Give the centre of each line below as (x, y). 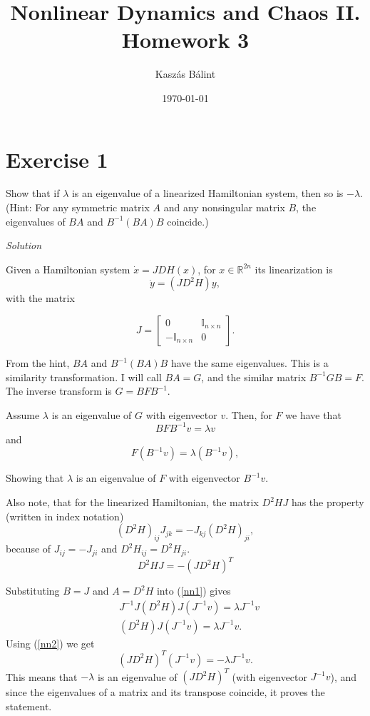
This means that (42, 676)
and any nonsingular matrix (224, 207)
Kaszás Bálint (185, 74)
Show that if (33, 193)
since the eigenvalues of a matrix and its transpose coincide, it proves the (165, 692)
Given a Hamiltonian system (68, 269)
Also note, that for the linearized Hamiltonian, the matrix (132, 502)
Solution (24, 245)
